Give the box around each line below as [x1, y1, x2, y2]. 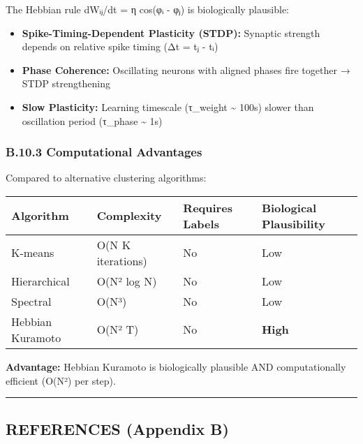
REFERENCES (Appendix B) [6, 417, 229, 439]
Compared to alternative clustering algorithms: [6, 170, 207, 185]
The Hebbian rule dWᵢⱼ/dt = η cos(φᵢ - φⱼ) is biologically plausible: [6, 2, 289, 16]
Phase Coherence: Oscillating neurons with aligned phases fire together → [22, 62, 350, 77]
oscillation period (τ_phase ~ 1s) [22, 113, 163, 128]
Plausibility [261, 215, 325, 232]
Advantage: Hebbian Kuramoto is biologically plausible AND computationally [6, 359, 346, 373]
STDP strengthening [22, 76, 110, 91]
